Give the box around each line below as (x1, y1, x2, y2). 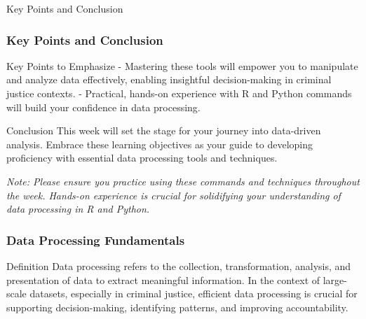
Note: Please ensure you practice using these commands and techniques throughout (6, 173, 360, 188)
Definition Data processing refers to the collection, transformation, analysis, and (6, 258, 351, 273)
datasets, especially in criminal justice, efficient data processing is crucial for (29, 286, 358, 301)
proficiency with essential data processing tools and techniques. (6, 150, 278, 165)
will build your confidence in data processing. (6, 99, 201, 114)
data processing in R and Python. (6, 201, 150, 216)
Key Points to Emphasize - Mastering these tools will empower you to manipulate (6, 58, 358, 73)
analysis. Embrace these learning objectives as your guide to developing (6, 136, 313, 151)
